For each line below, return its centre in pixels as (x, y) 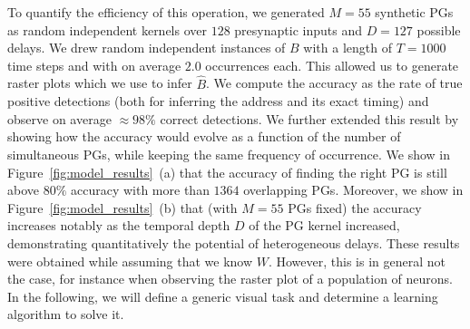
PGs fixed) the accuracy (355, 207)
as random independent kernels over (107, 29)
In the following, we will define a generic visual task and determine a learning (223, 296)
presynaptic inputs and (298, 29)
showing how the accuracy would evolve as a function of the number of (204, 136)
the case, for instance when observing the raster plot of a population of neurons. (230, 279)
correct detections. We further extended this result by (309, 118)
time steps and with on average (94, 65)
